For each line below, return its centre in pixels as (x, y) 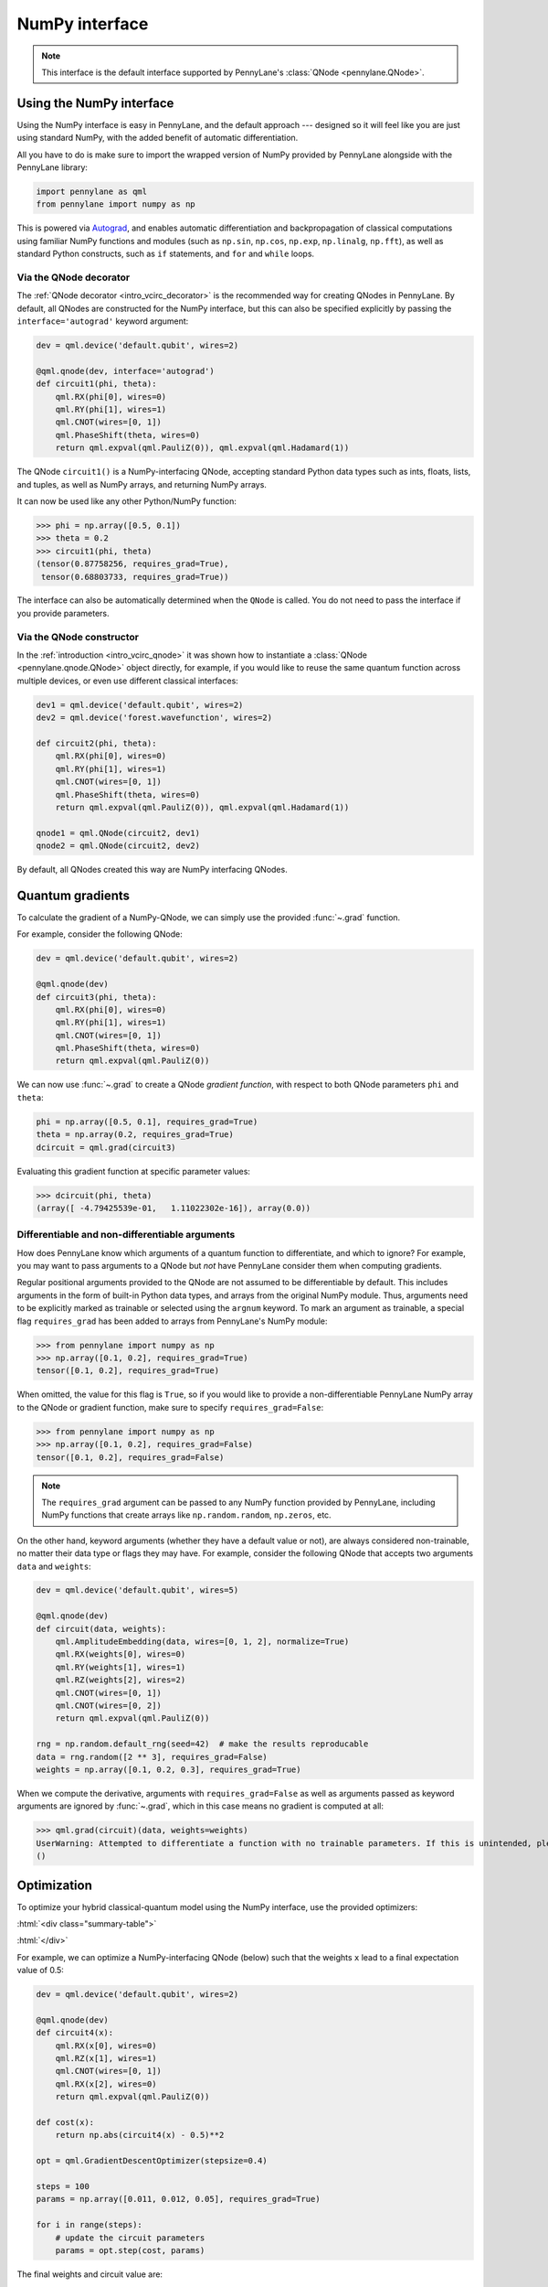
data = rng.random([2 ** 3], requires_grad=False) (152, 1757)
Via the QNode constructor (78, 637)
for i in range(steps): (90, 2225)
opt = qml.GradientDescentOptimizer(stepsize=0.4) (152, 2161)
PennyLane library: (53, 167)
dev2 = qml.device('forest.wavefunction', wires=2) (154, 718)
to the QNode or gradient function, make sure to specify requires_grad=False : (170, 1407)
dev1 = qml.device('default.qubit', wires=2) (140, 705)
